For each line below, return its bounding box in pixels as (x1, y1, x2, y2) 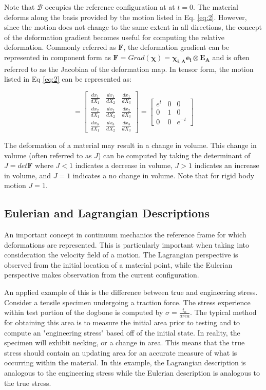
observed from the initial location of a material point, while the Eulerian (4, 259, 233, 270)
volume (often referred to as (4, 150, 92, 160)
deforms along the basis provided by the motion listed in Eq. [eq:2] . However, (4, 11, 247, 22)
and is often (212, 51, 250, 62)
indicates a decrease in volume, (75, 160, 173, 171)
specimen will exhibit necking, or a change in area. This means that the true (4, 337, 245, 348)
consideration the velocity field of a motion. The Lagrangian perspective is (4, 249, 238, 260)
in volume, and (4, 170, 51, 180)
